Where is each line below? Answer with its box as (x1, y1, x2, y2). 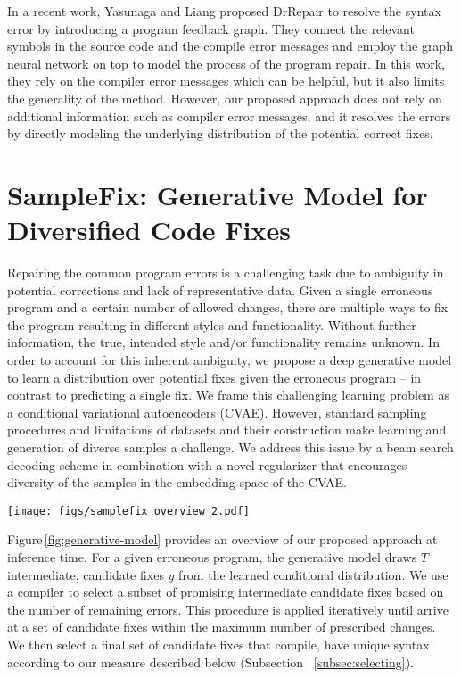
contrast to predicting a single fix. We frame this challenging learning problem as (7, 385, 449, 404)
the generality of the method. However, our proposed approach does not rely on (7, 88, 442, 107)
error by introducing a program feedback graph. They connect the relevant (7, 19, 415, 37)
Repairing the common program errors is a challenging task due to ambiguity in (7, 263, 444, 282)
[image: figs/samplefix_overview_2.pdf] (7, 504, 251, 517)
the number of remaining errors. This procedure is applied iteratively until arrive (7, 599, 449, 618)
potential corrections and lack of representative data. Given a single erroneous (7, 280, 433, 299)
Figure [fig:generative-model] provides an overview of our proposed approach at (7, 530, 438, 549)
